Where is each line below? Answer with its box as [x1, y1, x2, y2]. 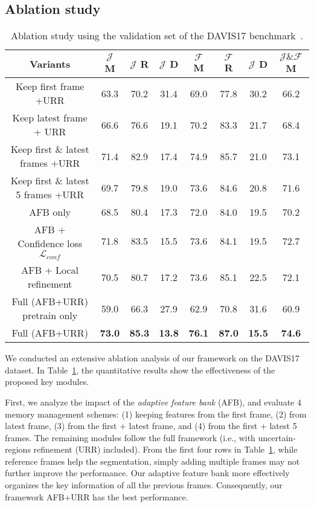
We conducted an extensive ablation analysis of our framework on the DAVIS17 [5, 352, 300, 364]
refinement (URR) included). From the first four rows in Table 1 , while [33, 443, 298, 456]
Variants [30, 57, 71, 71]
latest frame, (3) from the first [5, 419, 117, 432]
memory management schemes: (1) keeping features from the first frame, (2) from [5, 407, 307, 420]
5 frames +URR [16, 187, 84, 202]
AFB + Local [21, 263, 79, 277]
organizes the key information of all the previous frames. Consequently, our [5, 479, 283, 491]
